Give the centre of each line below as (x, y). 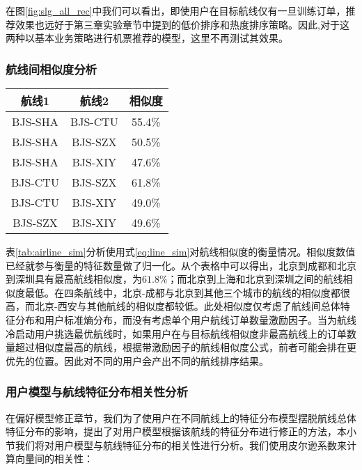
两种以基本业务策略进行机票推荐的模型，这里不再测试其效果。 (147, 38)
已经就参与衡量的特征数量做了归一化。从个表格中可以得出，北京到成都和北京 (181, 265)
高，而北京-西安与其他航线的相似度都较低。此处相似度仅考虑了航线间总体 (173, 306)
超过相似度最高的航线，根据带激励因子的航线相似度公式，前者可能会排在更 (186, 347)
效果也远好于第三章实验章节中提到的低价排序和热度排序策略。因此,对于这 (182, 24)
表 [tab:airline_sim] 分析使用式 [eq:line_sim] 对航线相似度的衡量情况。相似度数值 (181, 251)
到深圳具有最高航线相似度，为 (74, 279)
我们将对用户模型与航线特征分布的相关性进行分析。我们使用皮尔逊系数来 (181, 445)
